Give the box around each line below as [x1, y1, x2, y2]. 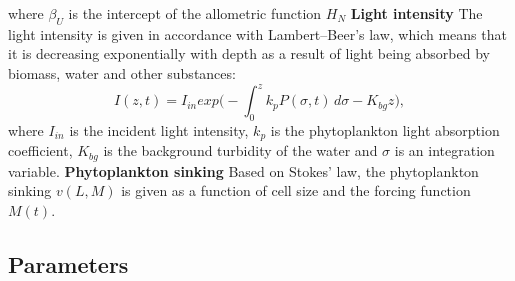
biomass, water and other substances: [8, 62, 236, 83]
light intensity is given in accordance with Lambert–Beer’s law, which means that [8, 23, 507, 44]
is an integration [394, 140, 495, 161]
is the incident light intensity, [69, 119, 249, 140]
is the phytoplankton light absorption [270, 119, 500, 140]
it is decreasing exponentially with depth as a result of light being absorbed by [8, 43, 490, 64]
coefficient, [8, 140, 73, 161]
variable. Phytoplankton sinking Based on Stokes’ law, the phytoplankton [8, 160, 479, 181]
